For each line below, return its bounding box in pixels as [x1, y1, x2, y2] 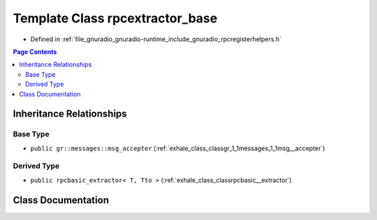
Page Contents [13, 47, 57, 56]
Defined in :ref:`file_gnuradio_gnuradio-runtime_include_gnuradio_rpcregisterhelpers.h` [30, 35, 282, 43]
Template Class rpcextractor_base [13, 10, 218, 26]
